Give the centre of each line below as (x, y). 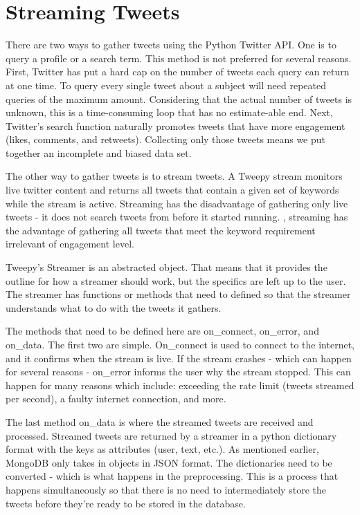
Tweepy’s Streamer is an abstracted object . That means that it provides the (166, 267)
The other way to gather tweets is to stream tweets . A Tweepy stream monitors (174, 176)
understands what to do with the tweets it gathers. (114, 307)
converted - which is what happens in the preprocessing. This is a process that (172, 476)
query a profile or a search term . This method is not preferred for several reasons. (179, 58)
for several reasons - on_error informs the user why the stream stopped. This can (178, 372)
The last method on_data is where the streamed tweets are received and (160, 421)
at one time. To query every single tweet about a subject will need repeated (166, 85)
